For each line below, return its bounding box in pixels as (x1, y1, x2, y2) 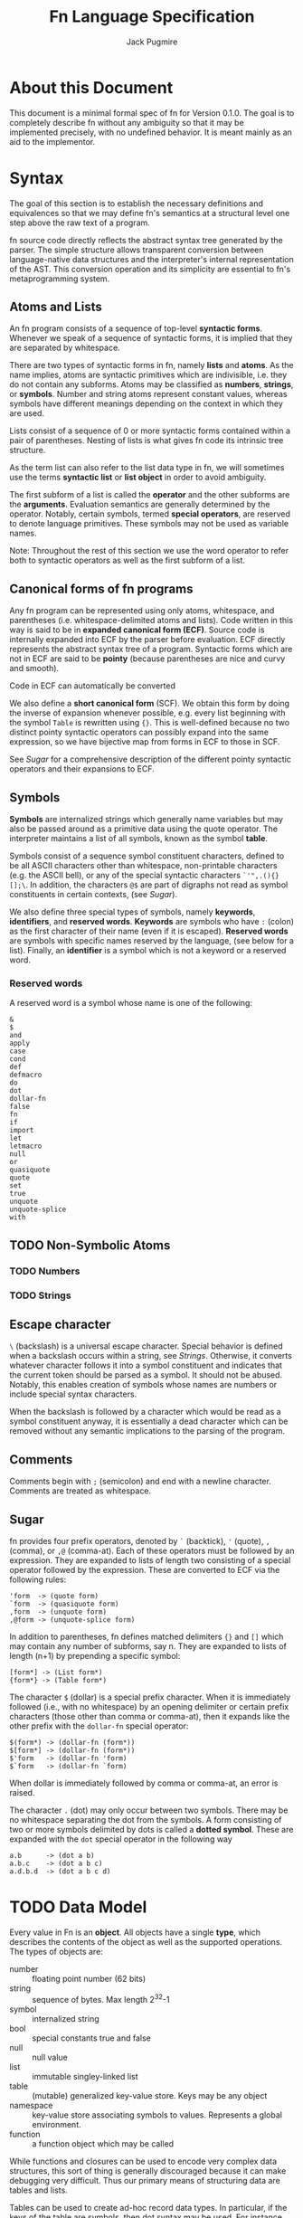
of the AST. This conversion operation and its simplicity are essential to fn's (9, 263, 291, 274)
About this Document (9, 77, 174, 98)
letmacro (9, 1142, 43, 1151)
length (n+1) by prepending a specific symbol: (9, 1651, 181, 1662)
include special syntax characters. (9, 1389, 137, 1399)
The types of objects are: (9, 1946, 104, 1957)
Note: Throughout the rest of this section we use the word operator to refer (9, 545, 289, 556)
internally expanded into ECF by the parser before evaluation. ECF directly (9, 634, 286, 645)
